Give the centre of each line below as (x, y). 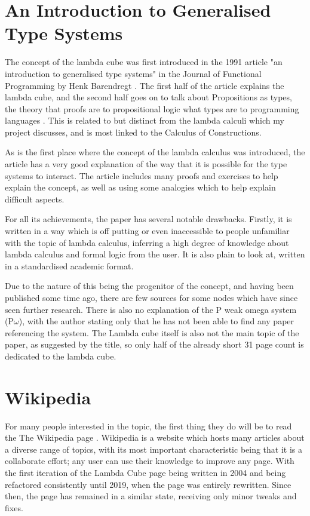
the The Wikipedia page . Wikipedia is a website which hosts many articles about (155, 437)
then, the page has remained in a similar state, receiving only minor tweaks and (151, 496)
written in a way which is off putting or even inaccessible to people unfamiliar (147, 231)
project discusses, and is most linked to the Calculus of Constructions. (133, 132)
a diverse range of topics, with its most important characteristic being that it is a (154, 449)
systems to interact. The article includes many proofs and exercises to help (142, 175)
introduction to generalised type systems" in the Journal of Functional (133, 73)
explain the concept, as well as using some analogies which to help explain (140, 187)
